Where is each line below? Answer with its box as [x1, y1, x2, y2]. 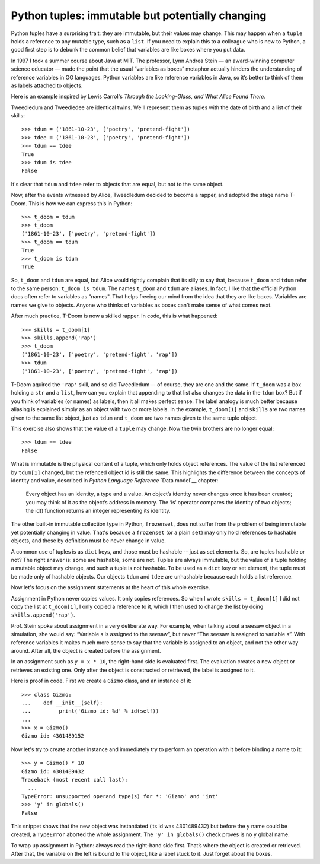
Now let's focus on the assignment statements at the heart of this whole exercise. [11, 584, 210, 591]
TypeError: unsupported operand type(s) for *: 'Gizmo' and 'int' [21, 793, 219, 799]
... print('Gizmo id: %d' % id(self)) [21, 708, 159, 714]
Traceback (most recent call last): [21, 776, 128, 783]
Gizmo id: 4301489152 [21, 733, 84, 739]
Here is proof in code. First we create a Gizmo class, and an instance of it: [11, 677, 192, 685]
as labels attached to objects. [11, 82, 83, 89]
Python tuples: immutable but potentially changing [11, 9, 267, 22]
